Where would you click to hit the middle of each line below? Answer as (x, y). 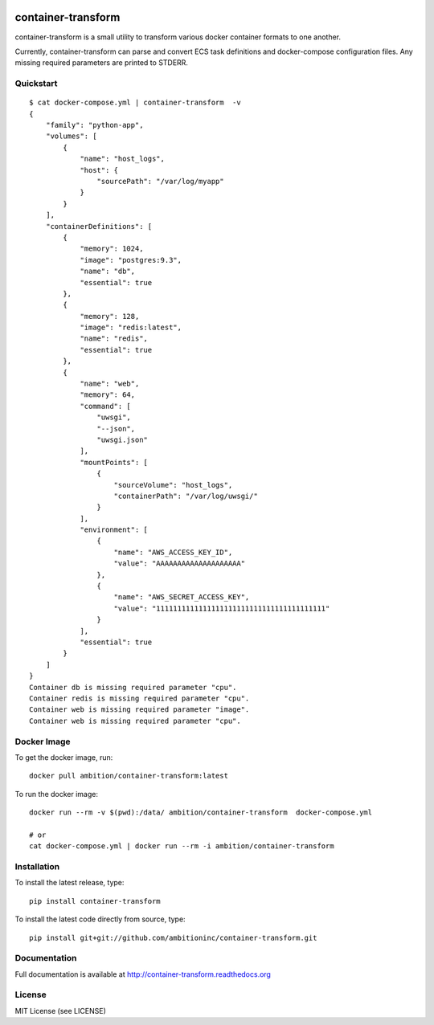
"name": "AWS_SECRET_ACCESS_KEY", (182, 597)
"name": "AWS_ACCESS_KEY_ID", (173, 552)
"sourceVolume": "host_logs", (173, 485)
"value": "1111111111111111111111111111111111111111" (222, 608)
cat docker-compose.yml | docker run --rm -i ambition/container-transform (182, 846)
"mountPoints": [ (114, 462)
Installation (37, 866)
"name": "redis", (114, 339)
